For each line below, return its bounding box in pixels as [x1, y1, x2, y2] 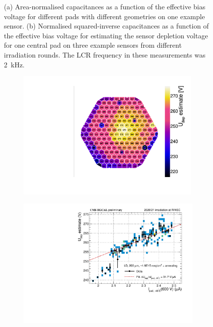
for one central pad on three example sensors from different [4, 40, 182, 50]
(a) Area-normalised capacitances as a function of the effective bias [4, 1, 206, 11]
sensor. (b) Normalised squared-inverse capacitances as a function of [4, 21, 209, 31]
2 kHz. [4, 59, 25, 69]
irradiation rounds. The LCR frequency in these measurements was [4, 49, 206, 59]
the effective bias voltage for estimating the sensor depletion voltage [4, 30, 208, 40]
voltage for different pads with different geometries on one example [4, 11, 205, 21]
